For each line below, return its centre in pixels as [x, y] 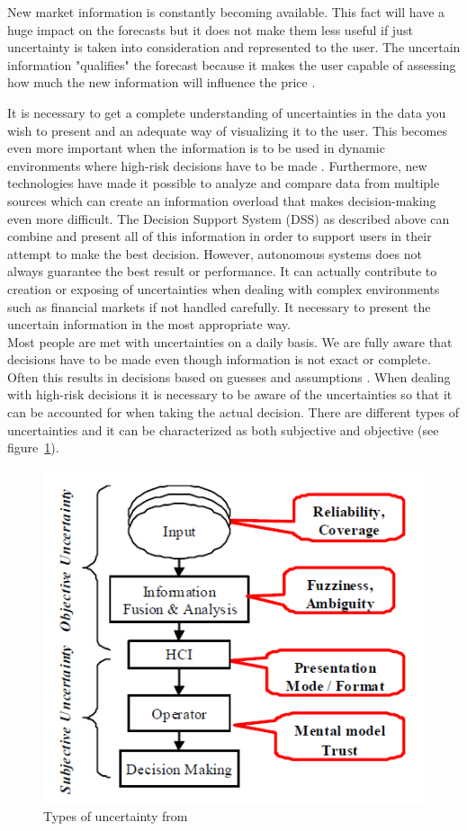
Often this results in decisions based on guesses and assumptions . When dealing [229, 376]
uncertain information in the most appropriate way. [149, 324]
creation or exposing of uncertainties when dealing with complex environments [224, 288]
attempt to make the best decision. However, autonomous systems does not [215, 253]
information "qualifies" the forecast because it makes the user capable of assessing [232, 64]
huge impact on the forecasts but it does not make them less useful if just [210, 29]
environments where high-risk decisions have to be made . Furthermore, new [217, 165]
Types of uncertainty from [116, 816]
